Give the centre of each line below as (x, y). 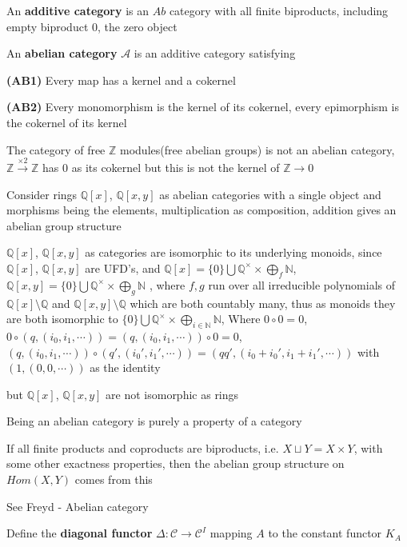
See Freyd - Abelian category (78, 506)
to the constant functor (325, 533)
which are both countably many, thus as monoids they (263, 303)
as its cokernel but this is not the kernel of (176, 167)
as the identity (125, 367)
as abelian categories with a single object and (270, 194)
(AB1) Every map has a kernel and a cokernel (121, 80)
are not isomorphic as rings (172, 394)
